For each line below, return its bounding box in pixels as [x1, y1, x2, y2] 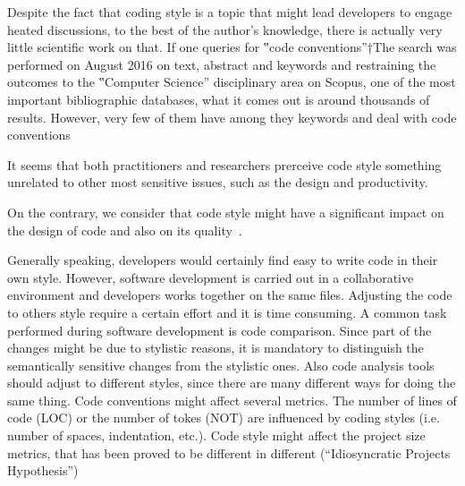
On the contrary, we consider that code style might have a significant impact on [7, 202, 444, 221]
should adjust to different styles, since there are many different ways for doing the [7, 373, 456, 392]
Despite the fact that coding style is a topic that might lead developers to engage [7, 3, 452, 21]
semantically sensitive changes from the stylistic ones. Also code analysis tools [7, 355, 435, 374]
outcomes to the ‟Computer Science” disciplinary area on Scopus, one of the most [7, 72, 456, 91]
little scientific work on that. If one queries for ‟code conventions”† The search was [7, 38, 457, 56]
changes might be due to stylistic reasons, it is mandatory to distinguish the [7, 338, 424, 357]
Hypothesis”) [7, 461, 79, 480]
